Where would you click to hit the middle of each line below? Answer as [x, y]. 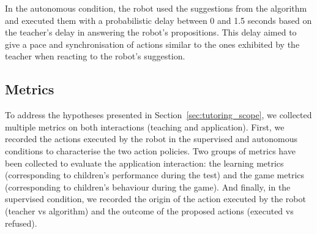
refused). [21, 223]
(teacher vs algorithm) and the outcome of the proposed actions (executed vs [149, 210]
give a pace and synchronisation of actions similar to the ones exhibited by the [152, 44]
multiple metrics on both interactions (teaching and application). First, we [145, 126]
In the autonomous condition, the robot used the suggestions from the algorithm [156, 8]
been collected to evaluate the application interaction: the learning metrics [144, 163]
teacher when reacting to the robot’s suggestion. [95, 56]
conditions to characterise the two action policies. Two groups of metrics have [150, 150]
